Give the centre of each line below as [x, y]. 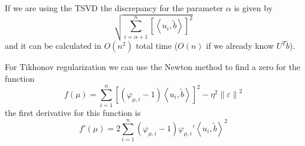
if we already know [240, 46]
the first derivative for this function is [73, 113]
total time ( [157, 46]
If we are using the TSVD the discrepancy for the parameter [114, 8]
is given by [253, 8]
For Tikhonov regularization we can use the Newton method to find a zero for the [152, 67]
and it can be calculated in [53, 46]
